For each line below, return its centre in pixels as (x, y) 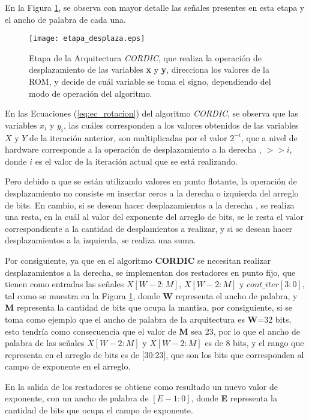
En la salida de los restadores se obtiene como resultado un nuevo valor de (141, 386)
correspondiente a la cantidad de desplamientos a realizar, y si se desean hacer (149, 228)
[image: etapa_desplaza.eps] (87, 39)
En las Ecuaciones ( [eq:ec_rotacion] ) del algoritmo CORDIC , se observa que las (151, 113)
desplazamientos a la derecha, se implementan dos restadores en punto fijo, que (150, 272)
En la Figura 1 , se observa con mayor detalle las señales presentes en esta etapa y (155, 7)
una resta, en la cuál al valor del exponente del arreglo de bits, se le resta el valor (154, 217)
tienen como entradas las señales (64, 284)
